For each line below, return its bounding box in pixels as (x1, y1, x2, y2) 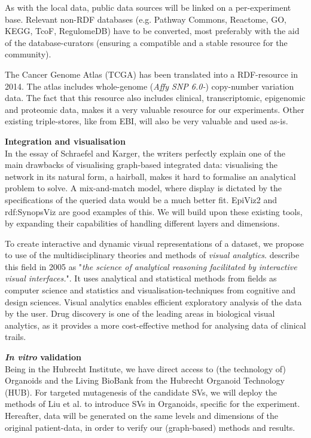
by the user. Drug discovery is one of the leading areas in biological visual (5, 307, 275, 320)
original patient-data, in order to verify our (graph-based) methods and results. (5, 421, 295, 433)
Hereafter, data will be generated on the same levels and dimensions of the (5, 409, 278, 421)
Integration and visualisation (5, 134, 126, 147)
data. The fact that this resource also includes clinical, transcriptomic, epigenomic (5, 91, 306, 104)
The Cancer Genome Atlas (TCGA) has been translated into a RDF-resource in (5, 68, 298, 80)
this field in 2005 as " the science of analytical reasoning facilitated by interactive (5, 260, 297, 272)
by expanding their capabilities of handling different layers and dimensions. (5, 217, 280, 229)
